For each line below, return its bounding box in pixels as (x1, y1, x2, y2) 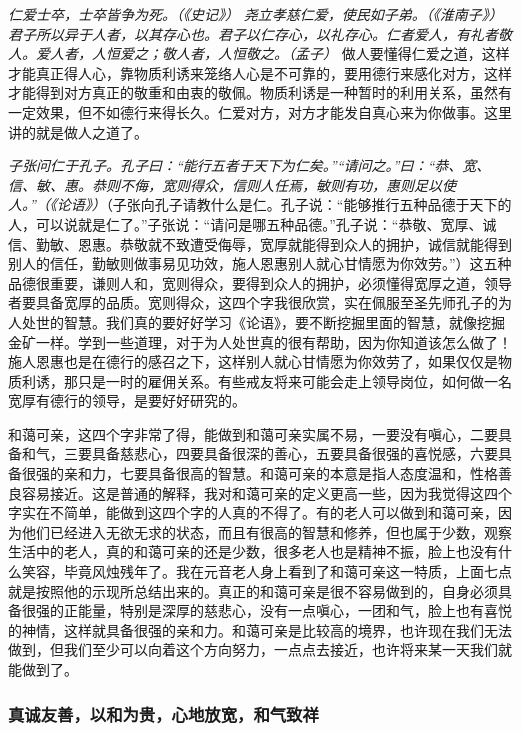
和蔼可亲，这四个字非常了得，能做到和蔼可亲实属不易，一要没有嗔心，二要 (8, 423, 498, 444)
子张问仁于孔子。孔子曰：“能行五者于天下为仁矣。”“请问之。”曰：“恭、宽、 (8, 155, 491, 176)
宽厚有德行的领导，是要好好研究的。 (8, 390, 246, 411)
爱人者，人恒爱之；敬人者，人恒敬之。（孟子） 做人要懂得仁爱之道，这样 (35, 43, 510, 64)
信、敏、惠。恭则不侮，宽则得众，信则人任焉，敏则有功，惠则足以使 (8, 174, 456, 195)
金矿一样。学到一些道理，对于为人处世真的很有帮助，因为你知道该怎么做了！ (8, 331, 512, 352)
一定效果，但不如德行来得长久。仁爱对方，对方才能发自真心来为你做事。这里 (8, 101, 512, 122)
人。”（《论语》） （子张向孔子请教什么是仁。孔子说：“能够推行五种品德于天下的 (8, 194, 512, 215)
